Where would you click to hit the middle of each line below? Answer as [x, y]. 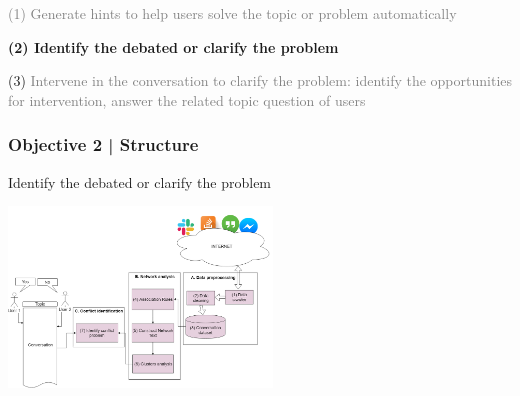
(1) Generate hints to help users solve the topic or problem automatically [232, 13]
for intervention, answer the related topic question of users [187, 99]
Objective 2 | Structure [103, 144]
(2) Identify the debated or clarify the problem [173, 46]
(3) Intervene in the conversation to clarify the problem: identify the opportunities [260, 80]
